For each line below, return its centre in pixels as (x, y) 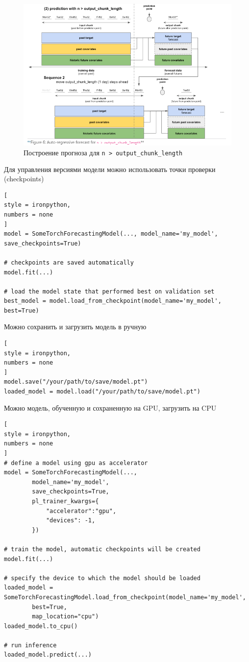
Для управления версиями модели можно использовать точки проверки (110, 169)
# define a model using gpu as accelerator (76, 463)
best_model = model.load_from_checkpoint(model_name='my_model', (113, 301)
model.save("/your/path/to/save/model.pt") (76, 382)
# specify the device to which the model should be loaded (102, 578)
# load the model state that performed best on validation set (109, 291)
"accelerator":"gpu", (81, 511)
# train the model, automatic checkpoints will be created (102, 549)
